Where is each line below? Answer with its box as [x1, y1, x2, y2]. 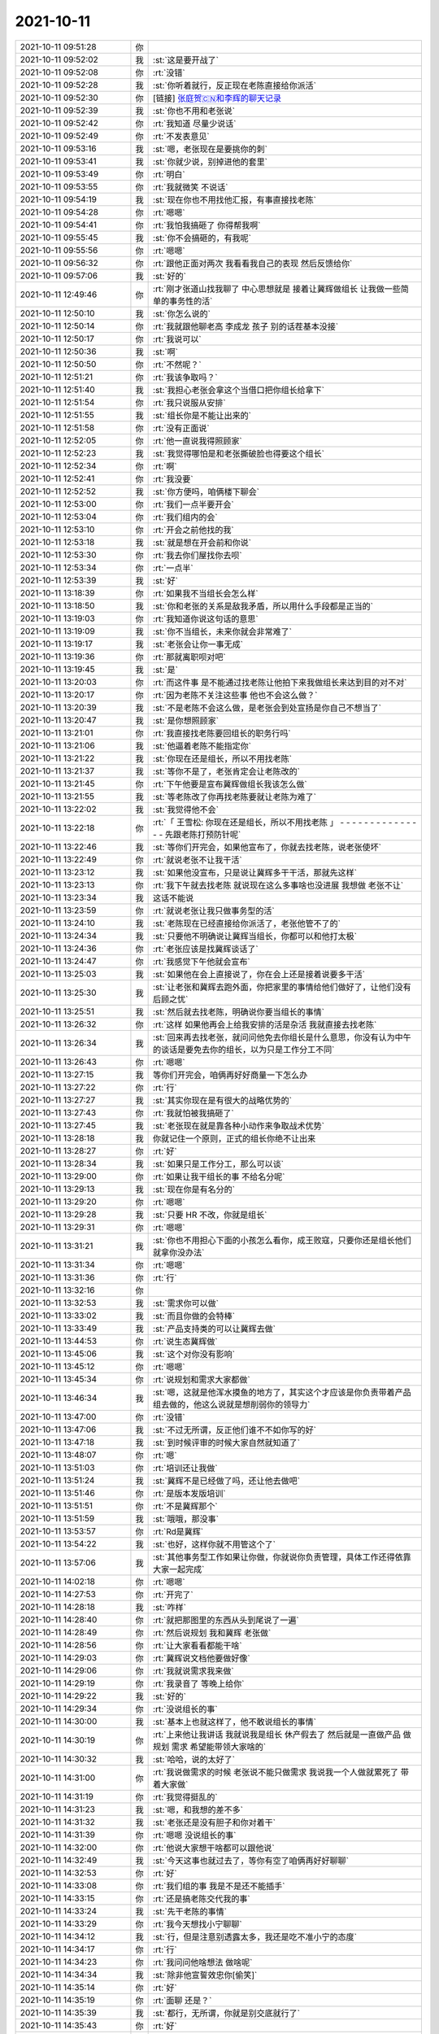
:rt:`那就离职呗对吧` [153, 651, 227, 662]
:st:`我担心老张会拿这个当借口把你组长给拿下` [153, 384, 325, 395]
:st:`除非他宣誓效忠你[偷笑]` [153, 1969, 258, 1980]
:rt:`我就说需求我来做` [153, 1665, 235, 1676]
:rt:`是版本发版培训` [153, 1487, 227, 1499]
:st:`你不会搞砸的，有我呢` [153, 232, 252, 243]
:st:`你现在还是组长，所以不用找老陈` [153, 753, 293, 764]
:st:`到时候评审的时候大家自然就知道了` [153, 1437, 301, 1448]
